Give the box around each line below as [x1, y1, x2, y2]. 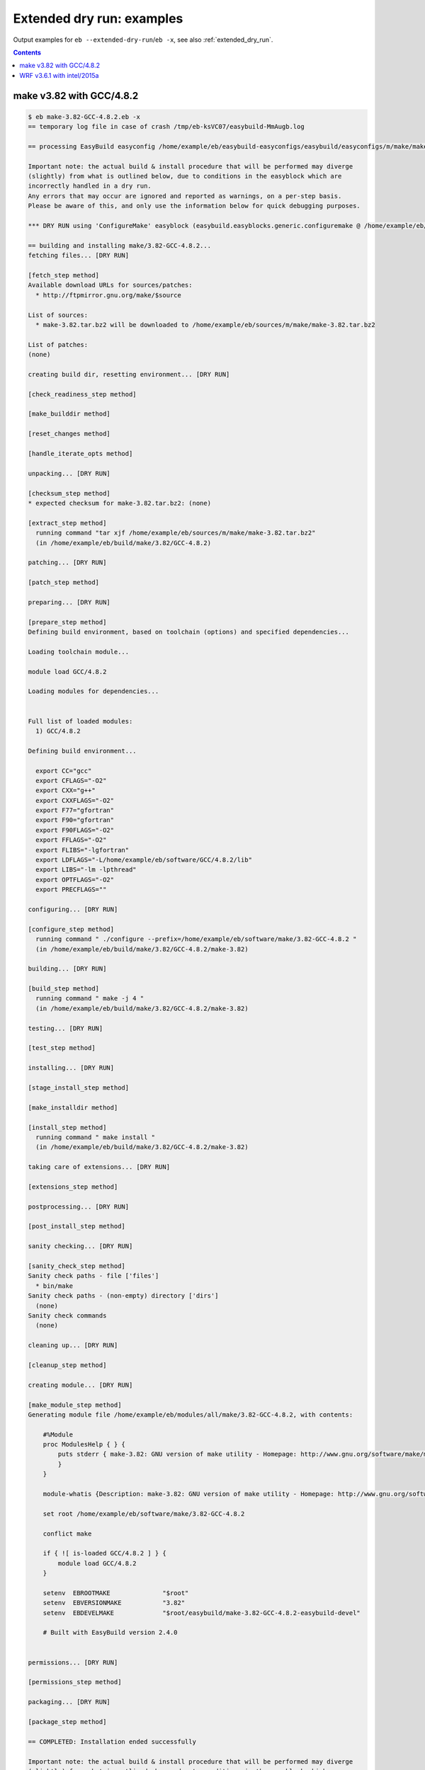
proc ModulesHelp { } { [42, 1441, 125, 1449]
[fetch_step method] [28, 271, 99, 279]
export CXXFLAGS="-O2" [35, 796, 115, 804]
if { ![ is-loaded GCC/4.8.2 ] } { [42, 1549, 166, 1558]
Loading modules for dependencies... [28, 687, 159, 695]
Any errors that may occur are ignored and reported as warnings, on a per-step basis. [28, 192, 342, 200]
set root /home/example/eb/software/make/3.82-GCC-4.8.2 [42, 1509, 245, 1518]
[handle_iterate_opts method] [28, 450, 133, 457]
